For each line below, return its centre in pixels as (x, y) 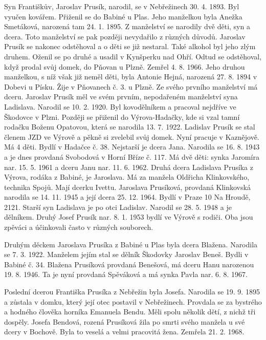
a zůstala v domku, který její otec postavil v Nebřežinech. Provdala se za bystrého (133, 301)
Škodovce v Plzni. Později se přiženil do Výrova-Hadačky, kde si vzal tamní (122, 116)
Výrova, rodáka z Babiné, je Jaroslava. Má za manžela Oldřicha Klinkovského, (127, 177)
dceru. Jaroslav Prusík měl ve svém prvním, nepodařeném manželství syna (121, 97)
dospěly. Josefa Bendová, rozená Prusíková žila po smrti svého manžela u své (125, 321)
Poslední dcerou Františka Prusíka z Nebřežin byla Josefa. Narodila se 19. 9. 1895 (132, 292)
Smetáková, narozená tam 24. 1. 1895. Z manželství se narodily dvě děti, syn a (127, 26)
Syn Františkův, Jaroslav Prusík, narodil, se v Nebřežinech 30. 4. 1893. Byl (122, 6)
